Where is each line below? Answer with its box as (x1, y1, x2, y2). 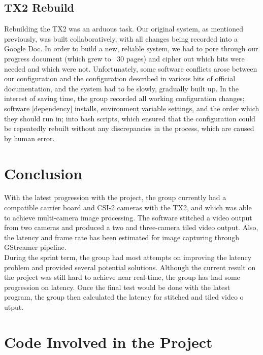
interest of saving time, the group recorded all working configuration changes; (4, 93, 245, 104)
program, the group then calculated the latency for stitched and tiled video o (4, 292, 244, 302)
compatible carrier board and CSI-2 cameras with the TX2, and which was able (4, 202, 252, 213)
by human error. (4, 133, 55, 143)
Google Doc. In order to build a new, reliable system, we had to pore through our (4, 43, 258, 54)
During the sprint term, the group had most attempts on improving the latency (4, 252, 252, 263)
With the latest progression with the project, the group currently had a (4, 192, 226, 203)
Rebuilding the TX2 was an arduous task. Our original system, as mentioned (4, 23, 243, 34)
